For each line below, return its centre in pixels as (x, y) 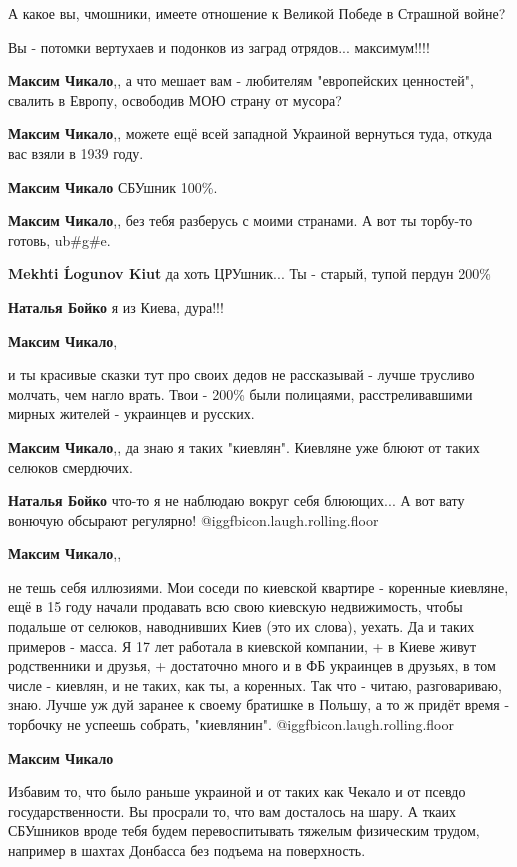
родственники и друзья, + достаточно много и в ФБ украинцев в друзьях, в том (252, 665)
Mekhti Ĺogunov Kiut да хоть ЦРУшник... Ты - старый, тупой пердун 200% (249, 273)
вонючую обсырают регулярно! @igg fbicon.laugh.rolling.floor (193, 519)
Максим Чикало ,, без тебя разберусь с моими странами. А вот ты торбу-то (240, 220)
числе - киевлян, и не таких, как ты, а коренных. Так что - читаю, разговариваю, (255, 684)
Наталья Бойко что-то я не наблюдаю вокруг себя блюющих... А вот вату (236, 500)
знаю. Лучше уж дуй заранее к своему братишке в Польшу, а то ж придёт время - (259, 704)
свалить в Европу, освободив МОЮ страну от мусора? (175, 99)
